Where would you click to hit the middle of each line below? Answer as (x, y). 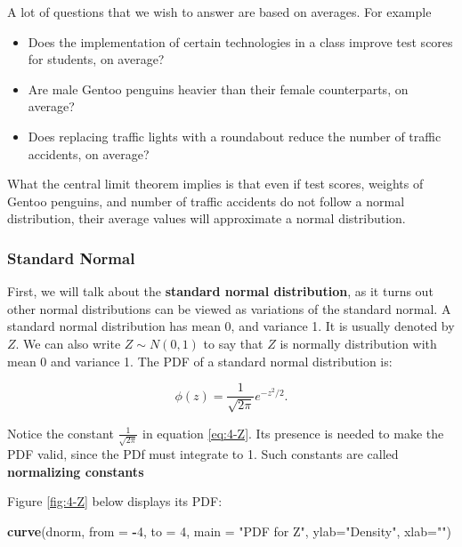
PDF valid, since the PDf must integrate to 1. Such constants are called (203, 454)
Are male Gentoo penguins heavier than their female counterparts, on (218, 88)
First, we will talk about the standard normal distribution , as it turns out (220, 291)
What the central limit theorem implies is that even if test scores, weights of (215, 184)
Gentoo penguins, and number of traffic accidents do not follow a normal (206, 201)
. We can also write (68, 343)
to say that (233, 343)
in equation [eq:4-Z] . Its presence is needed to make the (293, 433)
